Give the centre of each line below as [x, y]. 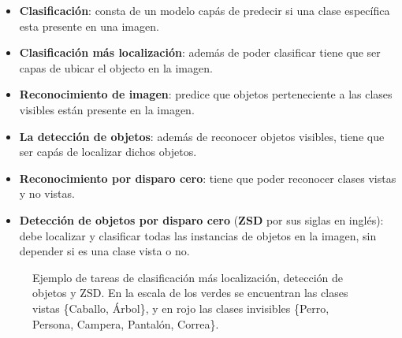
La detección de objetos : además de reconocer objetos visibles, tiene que [202, 136]
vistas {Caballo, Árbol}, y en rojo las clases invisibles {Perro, [181, 308]
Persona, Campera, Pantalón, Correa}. [126, 323]
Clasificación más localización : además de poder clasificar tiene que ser [200, 52]
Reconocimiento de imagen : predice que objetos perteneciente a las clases [206, 94]
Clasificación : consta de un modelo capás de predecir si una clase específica [205, 10]
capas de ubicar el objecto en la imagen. [116, 67]
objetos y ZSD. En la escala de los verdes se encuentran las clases [190, 293]
